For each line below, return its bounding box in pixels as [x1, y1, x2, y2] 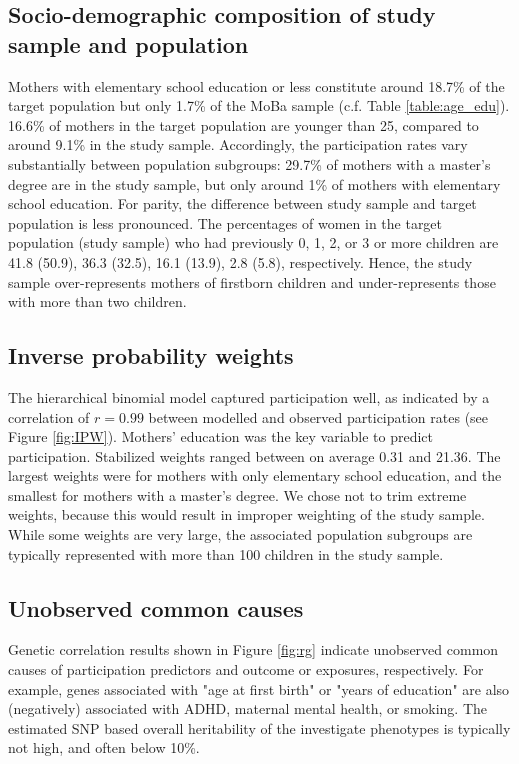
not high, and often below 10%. [8, 737, 200, 758]
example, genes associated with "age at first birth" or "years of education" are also [8, 678, 510, 699]
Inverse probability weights [8, 340, 294, 371]
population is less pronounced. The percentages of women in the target [8, 212, 443, 233]
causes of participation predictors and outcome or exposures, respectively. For [8, 659, 484, 680]
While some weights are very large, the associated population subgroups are [8, 524, 473, 545]
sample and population [8, 28, 249, 59]
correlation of [8, 406, 90, 427]
